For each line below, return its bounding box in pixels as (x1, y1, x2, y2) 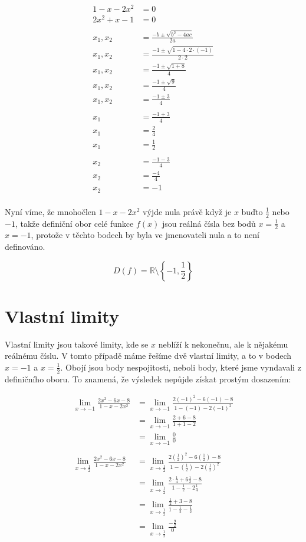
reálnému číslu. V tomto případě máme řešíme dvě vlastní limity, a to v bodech (5, 349, 292, 362)
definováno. (5, 240, 45, 253)
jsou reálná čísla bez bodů (162, 217, 256, 229)
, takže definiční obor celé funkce (15, 217, 134, 229)
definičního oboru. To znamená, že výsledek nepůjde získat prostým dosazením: (5, 372, 291, 385)
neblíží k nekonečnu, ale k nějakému (158, 338, 288, 350)
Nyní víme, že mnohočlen (5, 205, 96, 217)
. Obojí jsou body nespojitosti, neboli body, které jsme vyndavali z (60, 361, 301, 373)
